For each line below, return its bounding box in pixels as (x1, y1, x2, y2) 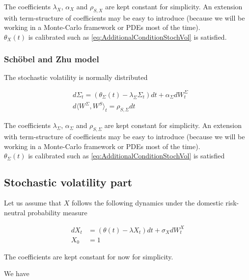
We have (4, 268, 29, 278)
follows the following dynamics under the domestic (71, 198, 223, 208)
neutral (4, 207, 26, 217)
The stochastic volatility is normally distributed (4, 72, 148, 82)
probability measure (28, 207, 87, 217)
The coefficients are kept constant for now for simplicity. (4, 252, 173, 262)
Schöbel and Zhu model (4, 52, 99, 65)
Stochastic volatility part (4, 175, 133, 190)
